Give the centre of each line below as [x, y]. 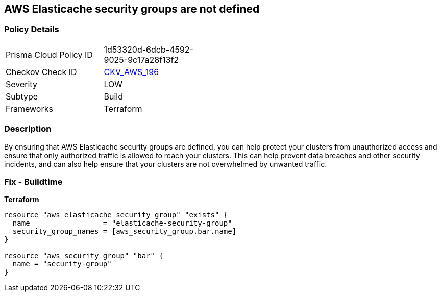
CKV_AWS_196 [131, 72]
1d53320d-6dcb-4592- [149, 49]
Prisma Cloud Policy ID [49, 54]
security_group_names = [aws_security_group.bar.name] [125, 231]
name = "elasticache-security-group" [122, 223]
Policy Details [32, 29]
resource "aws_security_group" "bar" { [84, 256]
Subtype [22, 96]
